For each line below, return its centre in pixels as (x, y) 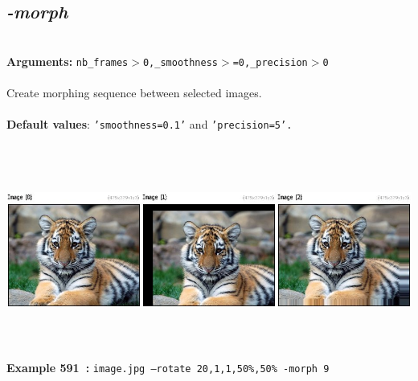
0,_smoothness (180, 62)
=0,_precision (270, 62)
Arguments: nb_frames (68, 61)
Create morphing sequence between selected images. (134, 93)
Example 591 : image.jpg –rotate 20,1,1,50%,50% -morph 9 (168, 368)
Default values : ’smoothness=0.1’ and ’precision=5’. (150, 124)
